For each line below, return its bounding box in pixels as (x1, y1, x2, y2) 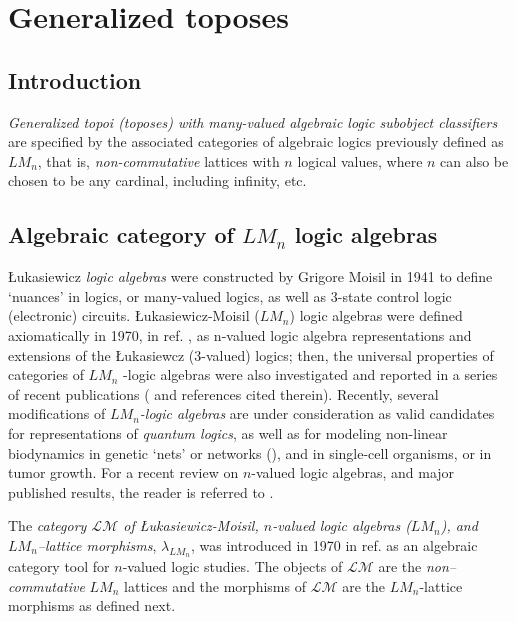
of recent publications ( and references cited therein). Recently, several (8, 383, 439, 404)
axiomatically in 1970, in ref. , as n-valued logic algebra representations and (8, 324, 472, 345)
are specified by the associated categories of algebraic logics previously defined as (8, 131, 504, 152)
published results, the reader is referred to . (8, 481, 274, 502)
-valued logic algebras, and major (251, 462, 455, 483)
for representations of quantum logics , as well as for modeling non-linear (8, 422, 448, 443)
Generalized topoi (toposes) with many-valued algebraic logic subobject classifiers (8, 111, 498, 132)
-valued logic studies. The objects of (122, 556, 343, 577)
